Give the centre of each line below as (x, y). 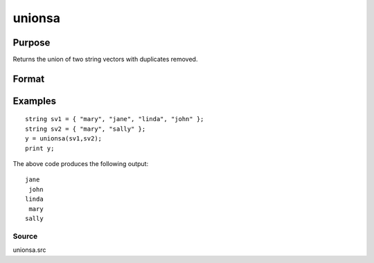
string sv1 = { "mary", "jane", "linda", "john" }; (115, 119)
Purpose (32, 43)
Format (29, 79)
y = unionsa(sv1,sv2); (64, 139)
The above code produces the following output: (81, 164)
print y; (40, 148)
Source (25, 236)
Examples (35, 101)
